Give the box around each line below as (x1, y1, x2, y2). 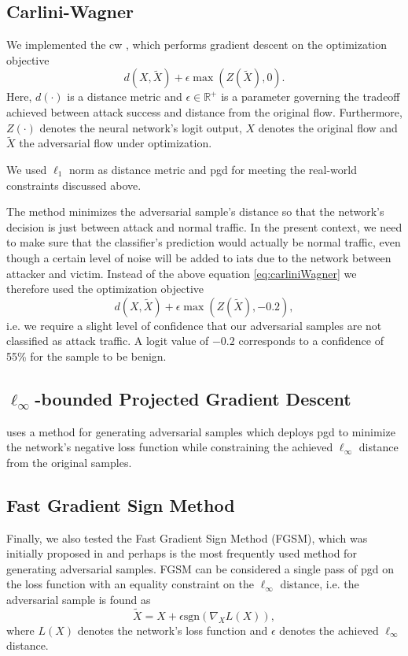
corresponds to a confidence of (238, 332, 384, 349)
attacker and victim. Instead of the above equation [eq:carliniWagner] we (6, 265, 357, 281)
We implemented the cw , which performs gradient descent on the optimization (6, 36, 388, 53)
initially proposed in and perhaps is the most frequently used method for (6, 545, 357, 561)
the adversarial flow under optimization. (19, 135, 212, 151)
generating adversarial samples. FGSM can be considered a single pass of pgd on (6, 560, 394, 576)
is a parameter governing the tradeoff (221, 88, 400, 105)
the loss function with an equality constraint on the (6, 576, 254, 592)
